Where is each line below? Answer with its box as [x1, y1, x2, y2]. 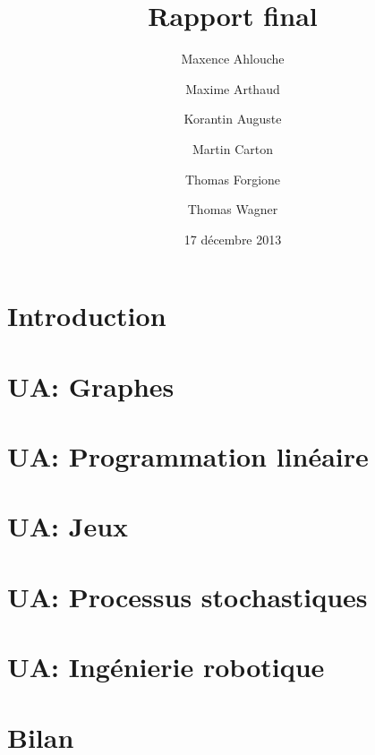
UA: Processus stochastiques [7, 578, 368, 614]
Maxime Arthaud [185, 79, 280, 98]
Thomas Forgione [184, 169, 281, 188]
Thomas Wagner [187, 200, 278, 219]
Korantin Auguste [183, 109, 282, 128]
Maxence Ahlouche [181, 49, 285, 68]
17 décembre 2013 [183, 229, 282, 248]
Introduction [7, 297, 166, 334]
